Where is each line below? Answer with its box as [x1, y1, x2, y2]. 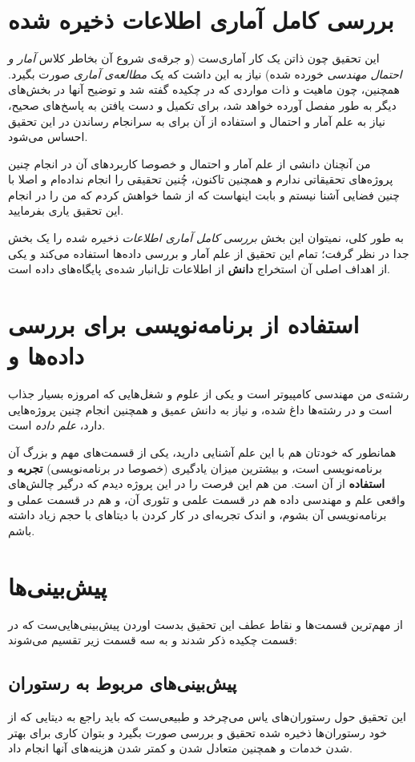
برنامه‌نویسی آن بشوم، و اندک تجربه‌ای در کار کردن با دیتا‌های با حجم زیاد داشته [8, 506, 387, 523]
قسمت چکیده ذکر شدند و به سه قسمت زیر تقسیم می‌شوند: [8, 631, 297, 648]
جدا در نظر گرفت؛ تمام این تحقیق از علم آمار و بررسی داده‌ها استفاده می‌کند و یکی [8, 244, 409, 261]
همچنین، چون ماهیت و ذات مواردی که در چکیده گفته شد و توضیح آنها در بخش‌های [8, 81, 400, 98]
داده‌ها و [8, 339, 84, 372]
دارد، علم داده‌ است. [8, 417, 106, 433]
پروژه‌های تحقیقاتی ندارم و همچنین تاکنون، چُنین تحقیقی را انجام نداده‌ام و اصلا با [8, 171, 393, 187]
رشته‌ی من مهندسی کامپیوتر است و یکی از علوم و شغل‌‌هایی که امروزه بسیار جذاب [8, 385, 409, 402]
